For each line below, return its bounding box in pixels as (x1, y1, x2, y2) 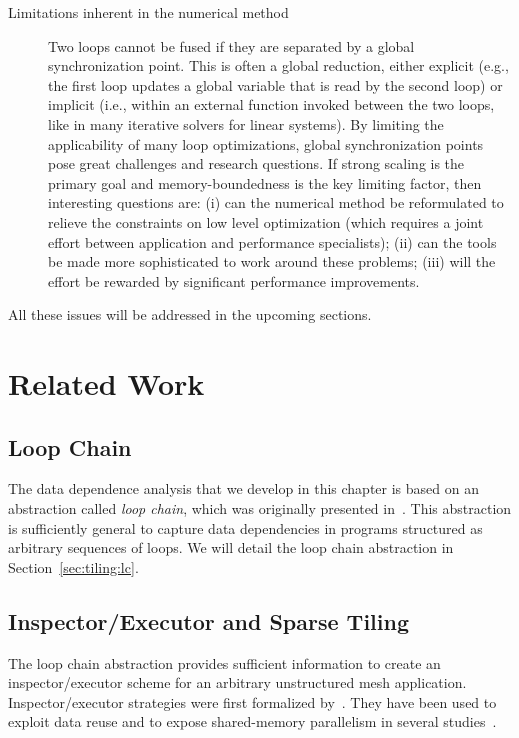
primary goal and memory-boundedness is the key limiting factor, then (48, 172, 482, 193)
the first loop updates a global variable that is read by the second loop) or (48, 74, 503, 95)
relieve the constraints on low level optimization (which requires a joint (48, 211, 484, 232)
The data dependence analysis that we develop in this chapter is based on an (8, 478, 479, 499)
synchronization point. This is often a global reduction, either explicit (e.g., (48, 55, 509, 76)
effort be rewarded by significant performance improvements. (48, 270, 420, 291)
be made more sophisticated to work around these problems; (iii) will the (48, 251, 496, 272)
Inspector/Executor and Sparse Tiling (8, 605, 409, 636)
